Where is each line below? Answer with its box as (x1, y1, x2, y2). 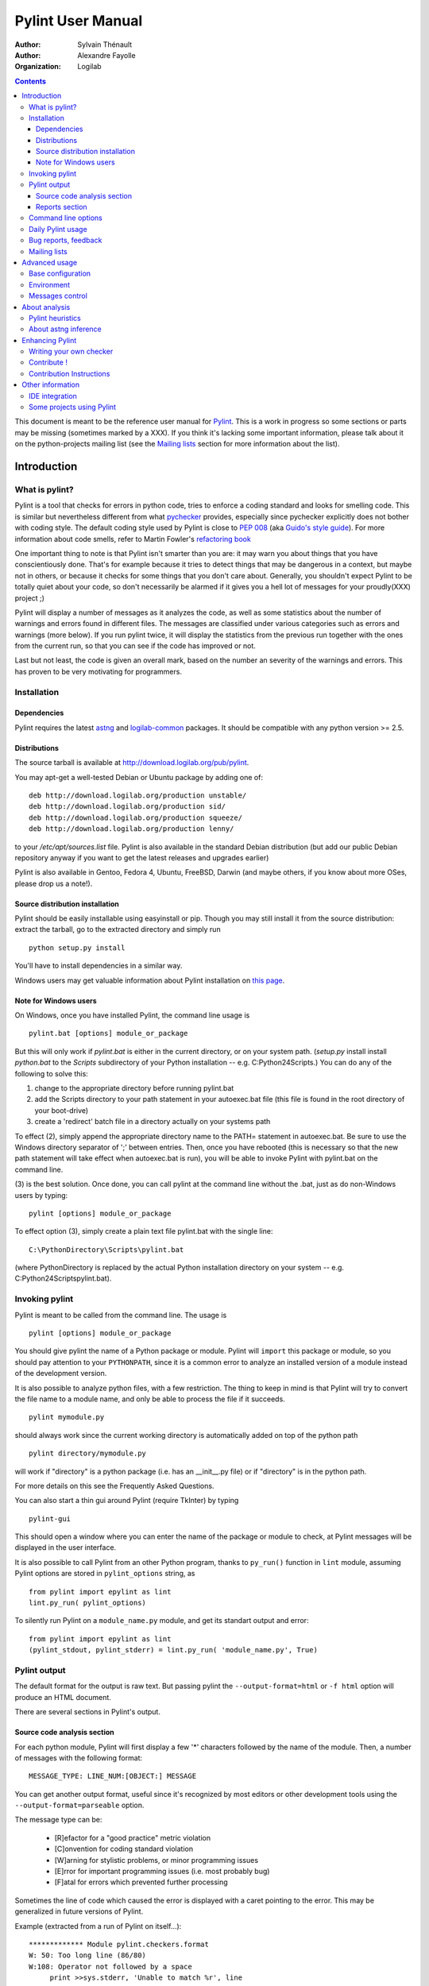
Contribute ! (29, 357, 68, 367)
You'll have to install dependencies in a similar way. (14, 961, 183, 971)
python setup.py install (29, 943, 126, 952)
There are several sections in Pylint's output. (14, 1707, 160, 1717)
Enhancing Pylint (21, 335, 77, 345)
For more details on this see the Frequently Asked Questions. (14, 1481, 214, 1490)
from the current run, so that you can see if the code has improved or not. (14, 641, 256, 651)
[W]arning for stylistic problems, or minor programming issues (54, 1855, 258, 1864)
